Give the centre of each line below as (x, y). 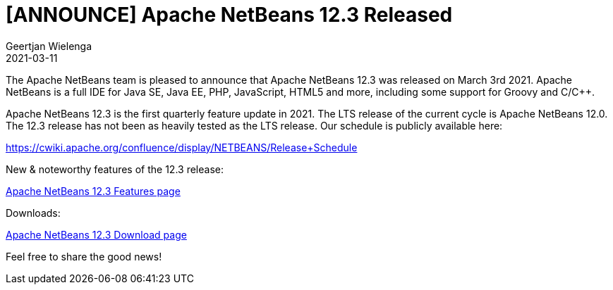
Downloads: (33, 213)
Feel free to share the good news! (84, 256)
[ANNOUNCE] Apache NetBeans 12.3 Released (229, 15)
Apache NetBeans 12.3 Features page (93, 191)
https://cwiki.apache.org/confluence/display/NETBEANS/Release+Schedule (182, 147)
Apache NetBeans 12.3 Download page (96, 234)
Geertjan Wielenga (49, 46)
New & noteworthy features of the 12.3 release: (115, 169)
